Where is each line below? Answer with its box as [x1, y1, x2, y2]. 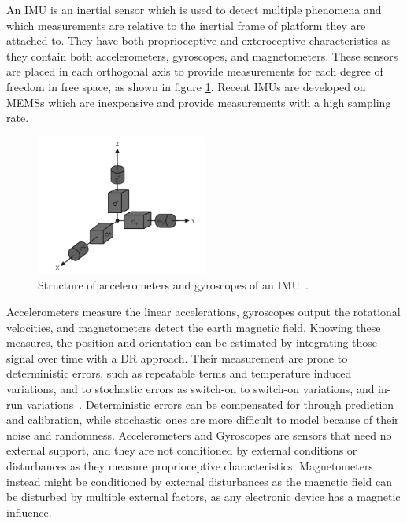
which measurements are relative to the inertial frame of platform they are [6, 17, 366, 33]
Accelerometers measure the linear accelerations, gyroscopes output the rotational [6, 303, 401, 319]
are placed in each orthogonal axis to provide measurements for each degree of [6, 63, 383, 79]
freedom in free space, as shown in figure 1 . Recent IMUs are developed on [6, 78, 366, 94]
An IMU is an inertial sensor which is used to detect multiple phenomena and [6, 2, 382, 17]
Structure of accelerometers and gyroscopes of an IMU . [38, 277, 309, 293]
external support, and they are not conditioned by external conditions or [6, 442, 357, 459]
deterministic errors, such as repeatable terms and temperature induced [6, 365, 352, 381]
